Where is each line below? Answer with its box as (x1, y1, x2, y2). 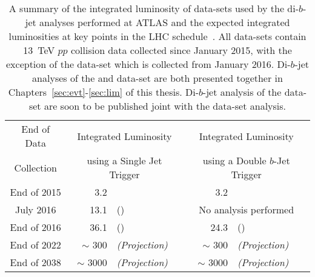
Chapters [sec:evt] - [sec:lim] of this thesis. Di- (8, 85, 199, 99)
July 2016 (15, 202, 56, 216)
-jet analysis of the (202, 85, 282, 99)
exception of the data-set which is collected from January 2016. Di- (5, 57, 291, 71)
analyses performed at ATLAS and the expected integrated (39, 15, 290, 29)
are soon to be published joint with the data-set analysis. (44, 99, 287, 113)
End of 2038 (10, 255, 61, 269)
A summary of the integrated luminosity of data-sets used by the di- (8, 1, 299, 15)
